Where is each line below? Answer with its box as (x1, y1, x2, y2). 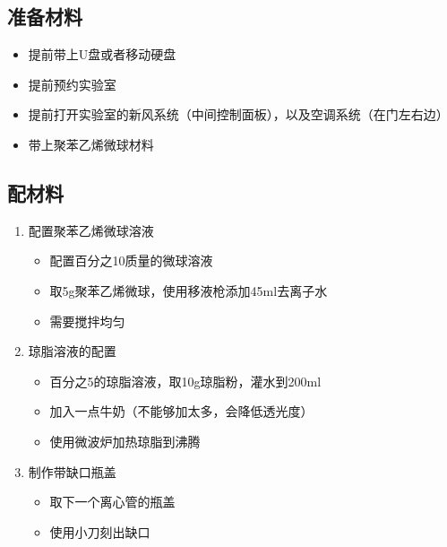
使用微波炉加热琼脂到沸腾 (49, 431, 201, 450)
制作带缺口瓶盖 (28, 462, 116, 481)
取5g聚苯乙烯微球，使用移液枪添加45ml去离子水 (49, 281, 328, 300)
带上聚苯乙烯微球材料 (28, 135, 154, 153)
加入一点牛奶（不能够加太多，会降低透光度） (49, 402, 314, 421)
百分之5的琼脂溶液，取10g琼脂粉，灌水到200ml (49, 371, 322, 390)
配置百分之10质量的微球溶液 (49, 251, 213, 270)
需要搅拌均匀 (49, 311, 125, 330)
